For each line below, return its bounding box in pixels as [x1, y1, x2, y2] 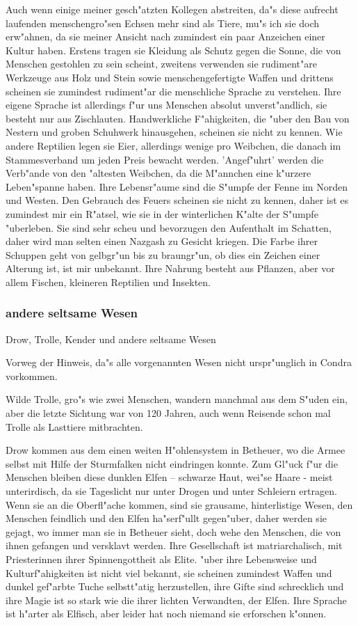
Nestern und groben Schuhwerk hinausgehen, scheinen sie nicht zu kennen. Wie [6, 125, 343, 139]
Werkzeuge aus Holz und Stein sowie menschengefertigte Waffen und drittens [6, 70, 334, 84]
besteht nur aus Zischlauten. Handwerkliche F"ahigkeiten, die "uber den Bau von [6, 111, 350, 125]
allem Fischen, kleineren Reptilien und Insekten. [6, 274, 211, 289]
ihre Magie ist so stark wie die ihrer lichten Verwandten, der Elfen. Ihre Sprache [6, 592, 347, 607]
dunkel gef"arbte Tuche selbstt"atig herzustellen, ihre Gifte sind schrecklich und [6, 579, 344, 594]
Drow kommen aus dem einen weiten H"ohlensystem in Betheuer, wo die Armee [6, 443, 345, 457]
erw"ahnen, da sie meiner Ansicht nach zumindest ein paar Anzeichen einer [6, 29, 325, 44]
